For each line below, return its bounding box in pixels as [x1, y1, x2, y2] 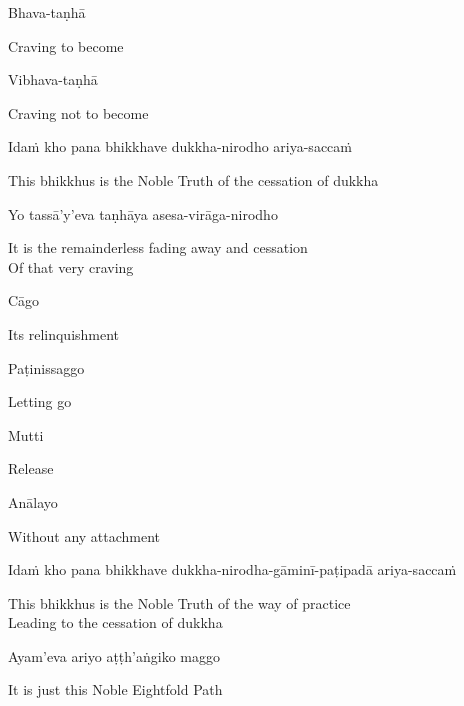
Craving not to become [8, 102, 149, 123]
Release [8, 458, 54, 479]
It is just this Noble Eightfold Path [8, 679, 223, 700]
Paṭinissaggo [8, 357, 85, 378]
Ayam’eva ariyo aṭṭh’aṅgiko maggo [8, 645, 220, 666]
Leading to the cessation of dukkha [8, 612, 223, 633]
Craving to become [8, 35, 124, 56]
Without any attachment [8, 525, 161, 546]
